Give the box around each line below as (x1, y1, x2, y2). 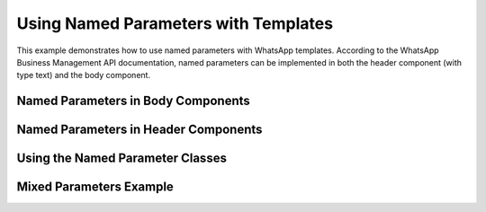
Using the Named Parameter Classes (16, 151, 227, 166)
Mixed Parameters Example (16, 180, 175, 195)
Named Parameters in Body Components (16, 93, 251, 109)
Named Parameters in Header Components (16, 122, 263, 137)
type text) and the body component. (16, 70, 151, 81)
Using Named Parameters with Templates (16, 13, 333, 33)
